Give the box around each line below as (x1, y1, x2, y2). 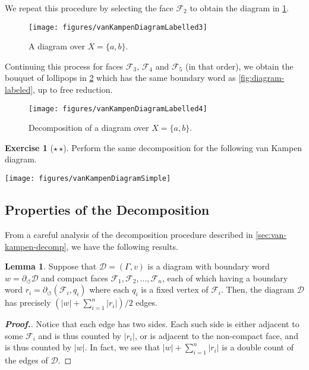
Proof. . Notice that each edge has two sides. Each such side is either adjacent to (5, 318, 299, 330)
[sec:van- (256, 228, 287, 240)
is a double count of (222, 341, 294, 353)
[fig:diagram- (238, 71, 285, 84)
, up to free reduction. (33, 83, 113, 96)
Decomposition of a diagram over (29, 121, 149, 134)
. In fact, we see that (84, 341, 160, 353)
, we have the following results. (66, 240, 178, 252)
